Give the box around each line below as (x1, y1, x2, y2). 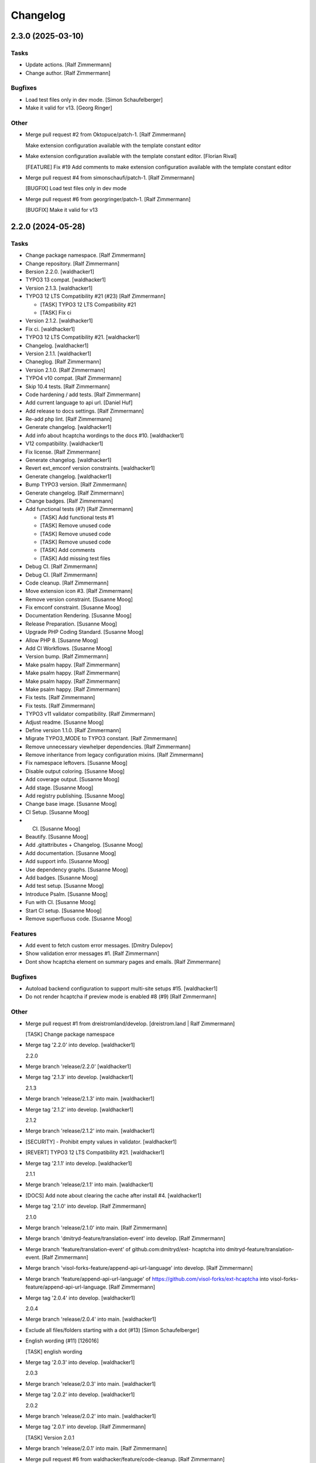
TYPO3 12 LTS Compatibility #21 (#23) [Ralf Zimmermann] (25, 293, 166, 300)
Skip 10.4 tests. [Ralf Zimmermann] (25, 383, 111, 390)
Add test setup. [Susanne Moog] (25, 882, 104, 890)
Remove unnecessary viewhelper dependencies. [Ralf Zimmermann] (25, 743, 191, 750)
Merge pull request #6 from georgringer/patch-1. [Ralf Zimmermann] (25, 195, 191, 202)
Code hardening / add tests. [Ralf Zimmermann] (25, 391, 140, 398)
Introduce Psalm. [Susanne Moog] (25, 890, 108, 898)
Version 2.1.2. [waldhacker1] (25, 317, 93, 324)
